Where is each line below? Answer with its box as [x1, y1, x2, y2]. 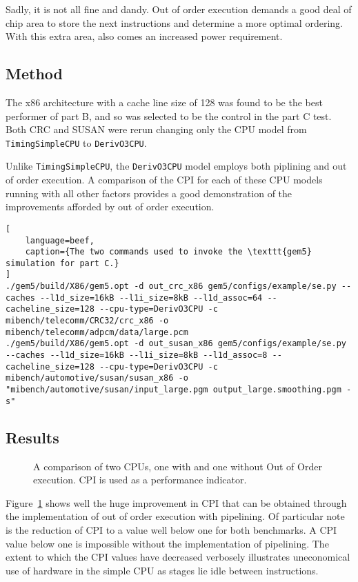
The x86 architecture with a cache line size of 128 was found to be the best [6, 94, 323, 109]
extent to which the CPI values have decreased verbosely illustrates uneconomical [6, 550, 350, 564]
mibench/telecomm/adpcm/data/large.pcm [6, 327, 188, 337]
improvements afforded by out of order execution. [6, 199, 215, 214]
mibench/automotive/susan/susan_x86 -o [6, 373, 188, 383]
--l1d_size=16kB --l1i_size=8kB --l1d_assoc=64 [40, 292, 263, 303]
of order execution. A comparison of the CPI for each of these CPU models [6, 172, 323, 187]
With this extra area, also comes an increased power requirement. [6, 29, 283, 43]
